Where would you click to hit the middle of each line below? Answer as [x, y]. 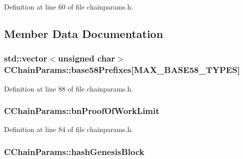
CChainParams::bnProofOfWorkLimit [82, 111]
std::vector [26, 58]
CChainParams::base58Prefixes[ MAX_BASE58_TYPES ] [122, 70]
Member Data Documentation [84, 33]
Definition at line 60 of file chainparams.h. [69, 6]
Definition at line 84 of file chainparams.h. [69, 129]
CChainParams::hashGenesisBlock [74, 151]
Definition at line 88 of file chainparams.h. [69, 88]
